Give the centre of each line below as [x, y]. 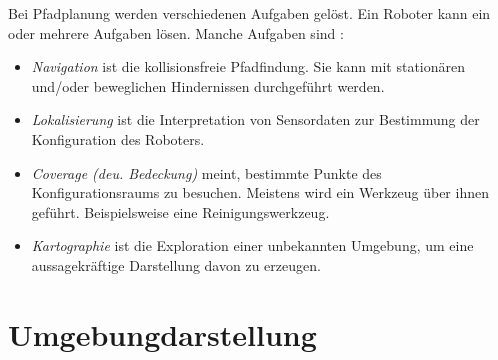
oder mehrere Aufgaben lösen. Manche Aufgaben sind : [176, 32]
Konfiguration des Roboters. [118, 138]
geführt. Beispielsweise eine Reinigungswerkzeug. [180, 211]
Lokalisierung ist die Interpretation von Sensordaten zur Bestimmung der [255, 119]
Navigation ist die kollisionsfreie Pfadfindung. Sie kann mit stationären [248, 66]
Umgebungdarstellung [162, 333]
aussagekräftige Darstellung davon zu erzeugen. [176, 264]
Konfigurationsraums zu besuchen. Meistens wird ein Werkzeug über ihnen [260, 192]
